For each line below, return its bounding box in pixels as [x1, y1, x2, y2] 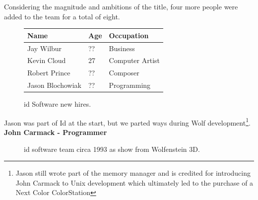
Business [109, 43, 135, 53]
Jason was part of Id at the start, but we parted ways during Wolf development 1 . [4, 116, 251, 128]
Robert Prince [27, 67, 70, 78]
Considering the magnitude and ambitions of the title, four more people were [4, 1, 238, 11]
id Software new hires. [24, 99, 91, 109]
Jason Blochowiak [27, 80, 81, 90]
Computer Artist [109, 55, 160, 66]
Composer [109, 67, 139, 78]
